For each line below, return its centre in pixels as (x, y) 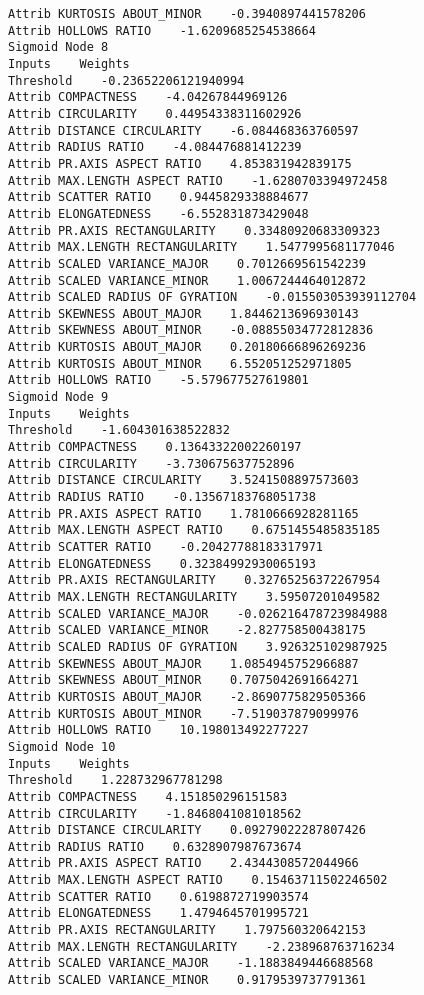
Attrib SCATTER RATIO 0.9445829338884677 (158, 197)
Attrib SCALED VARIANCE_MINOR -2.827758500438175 (187, 630)
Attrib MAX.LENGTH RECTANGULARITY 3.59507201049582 (194, 596)
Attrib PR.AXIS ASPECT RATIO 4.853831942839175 (180, 163)
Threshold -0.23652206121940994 (126, 80)
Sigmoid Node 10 (62, 746)
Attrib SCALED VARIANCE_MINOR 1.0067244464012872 (187, 280)
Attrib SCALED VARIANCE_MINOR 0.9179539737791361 (187, 980)
